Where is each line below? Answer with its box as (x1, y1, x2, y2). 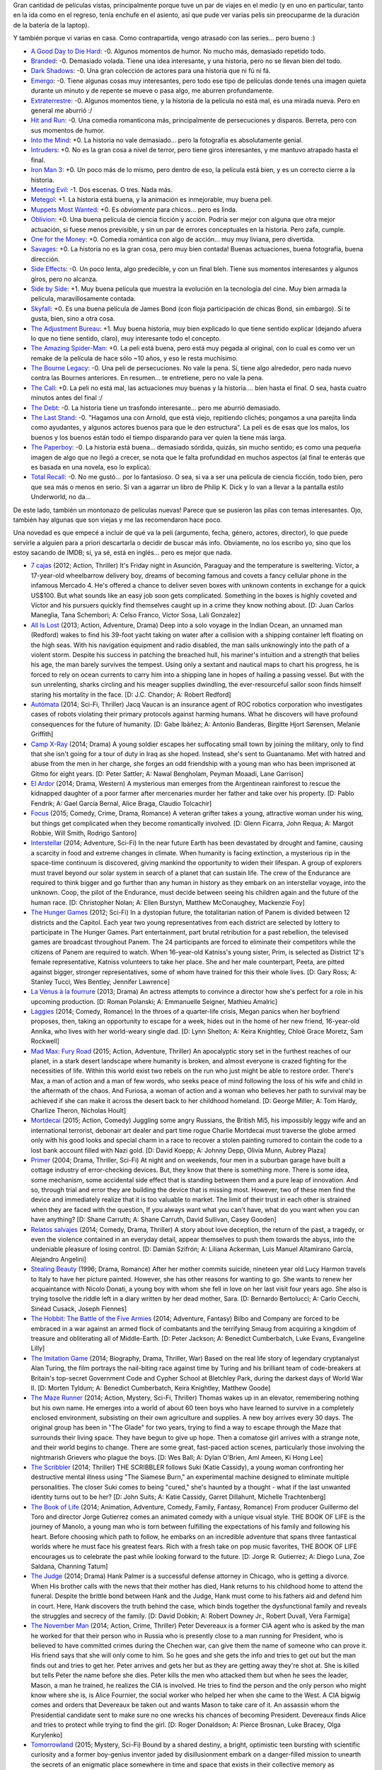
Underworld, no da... (30, 493, 91, 501)
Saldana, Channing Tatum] (30, 1562, 108, 1570)
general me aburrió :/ (30, 106, 93, 115)
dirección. (30, 255, 60, 263)
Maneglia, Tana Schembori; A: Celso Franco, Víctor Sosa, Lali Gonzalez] (30, 611, 241, 619)
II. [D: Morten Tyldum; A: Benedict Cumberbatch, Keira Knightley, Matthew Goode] (30, 1383, 271, 1392)
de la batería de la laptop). (13, 21, 90, 29)
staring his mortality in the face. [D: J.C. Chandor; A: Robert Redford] (30, 690, 231, 699)
